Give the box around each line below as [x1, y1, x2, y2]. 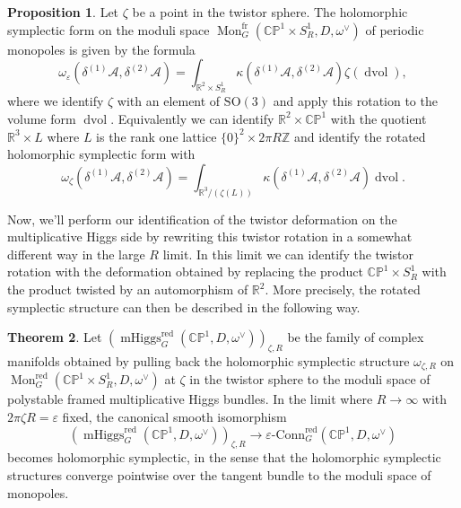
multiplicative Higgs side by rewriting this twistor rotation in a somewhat [7, 227, 413, 246]
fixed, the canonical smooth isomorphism [62, 407, 287, 426]
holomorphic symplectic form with [7, 145, 196, 163]
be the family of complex [287, 328, 424, 346]
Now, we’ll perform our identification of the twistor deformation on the [7, 209, 397, 228]
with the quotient [330, 109, 427, 127]
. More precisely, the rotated [265, 280, 421, 298]
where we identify [7, 92, 104, 110]
